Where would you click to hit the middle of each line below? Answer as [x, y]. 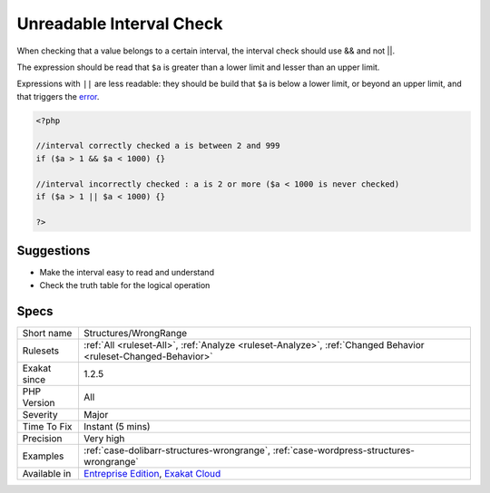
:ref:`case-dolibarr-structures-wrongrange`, [177, 450]
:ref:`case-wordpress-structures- [343, 450]
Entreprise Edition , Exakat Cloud [152, 473]
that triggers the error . [58, 96]
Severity [40, 414]
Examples [43, 456]
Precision [42, 438]
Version [39, 402]
